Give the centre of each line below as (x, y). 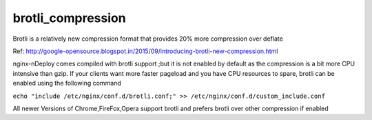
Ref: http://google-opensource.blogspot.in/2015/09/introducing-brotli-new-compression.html (145, 51)
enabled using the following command (67, 83)
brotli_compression (70, 18)
